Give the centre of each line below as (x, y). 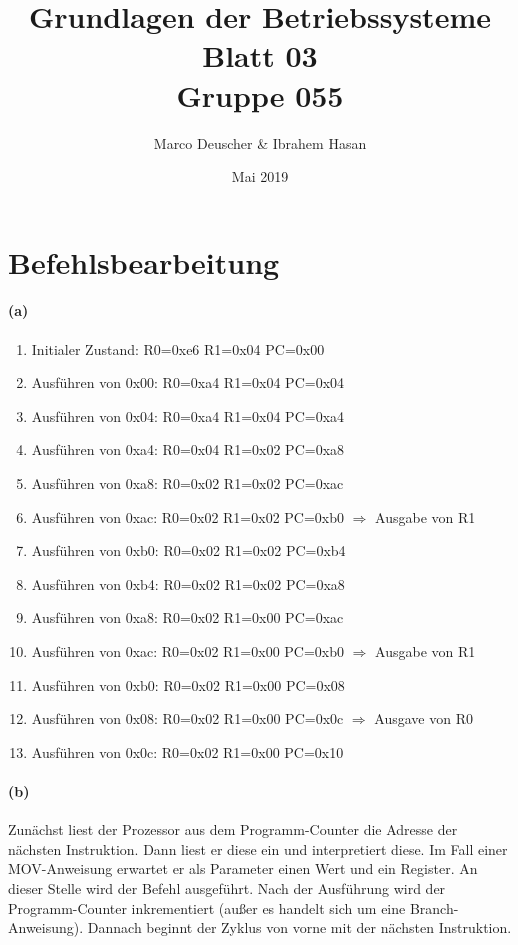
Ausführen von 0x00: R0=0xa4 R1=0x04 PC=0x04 (188, 382)
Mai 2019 (260, 176)
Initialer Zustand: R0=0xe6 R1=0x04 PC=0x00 (178, 348)
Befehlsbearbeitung (144, 261)
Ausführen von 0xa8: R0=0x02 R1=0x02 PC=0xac (187, 483)
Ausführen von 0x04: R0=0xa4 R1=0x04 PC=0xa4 (188, 415)
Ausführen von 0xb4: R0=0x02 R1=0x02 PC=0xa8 (188, 583)
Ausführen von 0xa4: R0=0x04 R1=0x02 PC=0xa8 (188, 449)
